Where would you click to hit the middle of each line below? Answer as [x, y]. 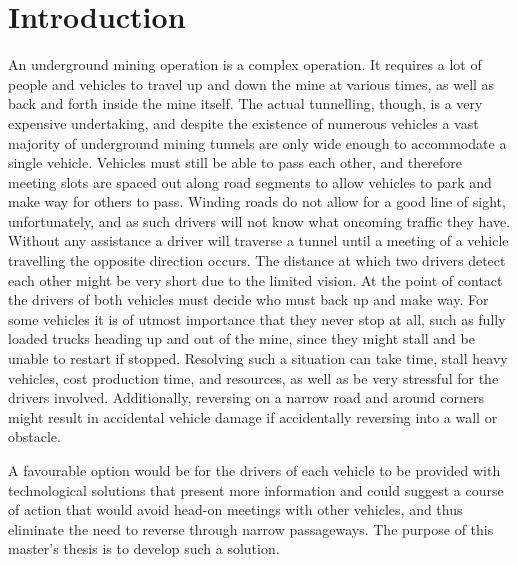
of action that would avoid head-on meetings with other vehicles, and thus [235, 509]
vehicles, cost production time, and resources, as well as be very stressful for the [253, 377]
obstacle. [34, 436]
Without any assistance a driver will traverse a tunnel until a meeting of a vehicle [258, 240]
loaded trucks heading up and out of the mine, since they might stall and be [241, 338]
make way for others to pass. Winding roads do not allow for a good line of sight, [257, 201]
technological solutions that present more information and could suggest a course [256, 489]
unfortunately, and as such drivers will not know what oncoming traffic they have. [259, 220]
